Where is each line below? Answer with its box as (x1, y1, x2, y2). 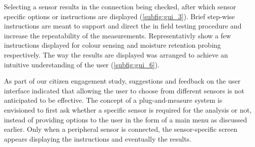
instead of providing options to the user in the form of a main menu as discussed (4, 114, 247, 124)
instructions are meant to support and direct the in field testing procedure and (4, 21, 242, 31)
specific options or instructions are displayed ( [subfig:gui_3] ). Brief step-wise (4, 11, 235, 21)
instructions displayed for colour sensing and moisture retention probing (4, 40, 221, 50)
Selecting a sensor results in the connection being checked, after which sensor (4, 1, 236, 11)
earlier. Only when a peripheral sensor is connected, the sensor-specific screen (4, 124, 238, 134)
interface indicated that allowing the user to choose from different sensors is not (4, 85, 245, 95)
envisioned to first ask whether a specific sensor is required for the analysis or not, (4, 104, 252, 115)
